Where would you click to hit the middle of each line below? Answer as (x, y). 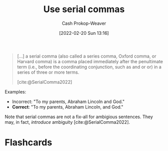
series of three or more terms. (48, 72)
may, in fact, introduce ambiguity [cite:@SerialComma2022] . (67, 122)
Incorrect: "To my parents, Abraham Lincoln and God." (68, 102)
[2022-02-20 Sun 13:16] (84, 33)
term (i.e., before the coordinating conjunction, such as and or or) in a (89, 67)
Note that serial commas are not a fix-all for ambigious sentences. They (79, 117)
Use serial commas (84, 9)
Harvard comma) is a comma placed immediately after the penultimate (90, 61)
